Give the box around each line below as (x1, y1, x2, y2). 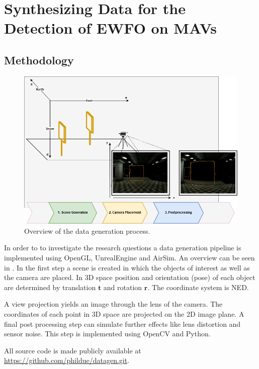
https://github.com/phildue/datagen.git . (4, 355, 130, 365)
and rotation (103, 282, 142, 292)
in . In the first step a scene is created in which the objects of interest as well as (4, 262, 250, 272)
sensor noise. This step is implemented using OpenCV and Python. (4, 328, 211, 339)
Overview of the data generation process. (24, 225, 150, 236)
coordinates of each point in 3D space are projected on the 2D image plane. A (4, 308, 244, 319)
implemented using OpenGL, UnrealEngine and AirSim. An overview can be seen (4, 252, 255, 262)
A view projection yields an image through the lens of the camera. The (4, 299, 223, 309)
